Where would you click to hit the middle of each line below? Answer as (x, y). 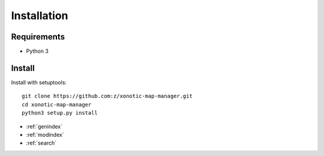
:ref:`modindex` (45, 134)
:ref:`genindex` (44, 126)
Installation (40, 16)
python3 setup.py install (60, 113)
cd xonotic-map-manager (57, 104)
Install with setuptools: (39, 82)
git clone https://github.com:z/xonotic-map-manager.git (107, 96)
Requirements (38, 37)
